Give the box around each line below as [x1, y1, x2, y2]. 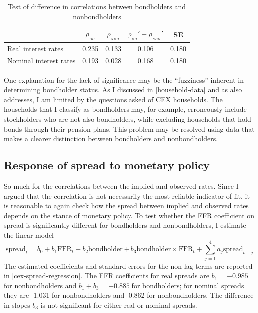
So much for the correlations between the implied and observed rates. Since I [4, 180, 239, 191]
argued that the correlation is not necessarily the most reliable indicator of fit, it [4, 190, 250, 201]
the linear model [4, 229, 54, 240]
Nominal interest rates [7, 55, 76, 66]
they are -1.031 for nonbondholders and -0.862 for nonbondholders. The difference [4, 290, 254, 300]
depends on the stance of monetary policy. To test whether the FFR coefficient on [4, 210, 255, 220]
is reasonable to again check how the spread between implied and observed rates [4, 200, 249, 211]
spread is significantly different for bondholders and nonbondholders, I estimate [4, 220, 246, 230]
